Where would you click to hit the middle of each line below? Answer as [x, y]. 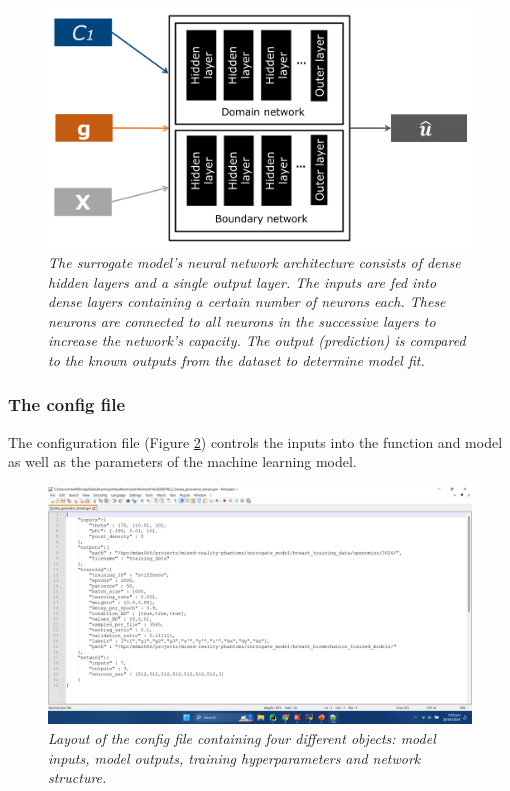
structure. [77, 777]
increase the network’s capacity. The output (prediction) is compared [257, 340]
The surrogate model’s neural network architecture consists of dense [254, 261]
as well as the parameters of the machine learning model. [182, 461]
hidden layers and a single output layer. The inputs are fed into [242, 281]
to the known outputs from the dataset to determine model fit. [236, 359]
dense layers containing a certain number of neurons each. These [247, 301]
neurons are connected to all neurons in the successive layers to [242, 320]
